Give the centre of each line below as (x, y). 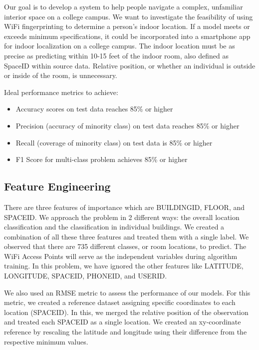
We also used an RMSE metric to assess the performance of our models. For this (127, 292)
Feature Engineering (57, 186)
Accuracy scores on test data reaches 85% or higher (94, 109)
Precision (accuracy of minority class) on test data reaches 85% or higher (128, 125)
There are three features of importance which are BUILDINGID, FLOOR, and (125, 207)
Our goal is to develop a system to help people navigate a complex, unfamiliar (124, 6)
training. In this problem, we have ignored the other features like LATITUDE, (124, 266)
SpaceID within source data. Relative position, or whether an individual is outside (130, 65)
